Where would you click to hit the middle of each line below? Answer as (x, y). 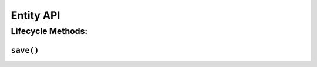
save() (25, 50)
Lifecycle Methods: (49, 31)
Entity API (36, 15)
